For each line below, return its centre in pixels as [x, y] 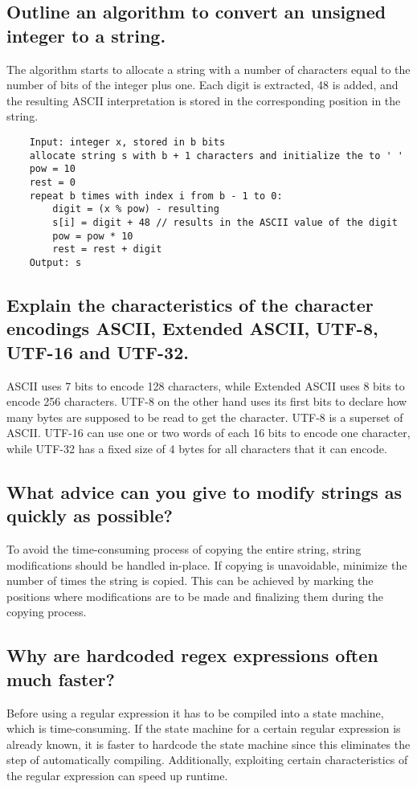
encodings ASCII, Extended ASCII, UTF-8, [192, 328]
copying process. [47, 612]
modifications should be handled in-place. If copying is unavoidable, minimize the [207, 564]
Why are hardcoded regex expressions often [192, 655]
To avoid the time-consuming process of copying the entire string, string [184, 549]
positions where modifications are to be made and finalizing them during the [195, 596]
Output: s [55, 262]
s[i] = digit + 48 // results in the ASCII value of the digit [225, 222]
